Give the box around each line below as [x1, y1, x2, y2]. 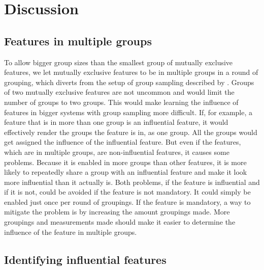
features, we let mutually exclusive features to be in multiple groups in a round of [4, 67, 258, 77]
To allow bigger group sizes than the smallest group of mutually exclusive [4, 57, 233, 67]
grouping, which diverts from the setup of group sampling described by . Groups [4, 76, 254, 87]
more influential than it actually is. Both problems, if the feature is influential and [4, 176, 260, 187]
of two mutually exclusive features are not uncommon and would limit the [4, 87, 235, 97]
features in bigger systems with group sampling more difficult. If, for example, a [4, 106, 253, 117]
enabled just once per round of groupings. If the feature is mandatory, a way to [4, 196, 251, 207]
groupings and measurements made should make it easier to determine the [4, 217, 236, 227]
